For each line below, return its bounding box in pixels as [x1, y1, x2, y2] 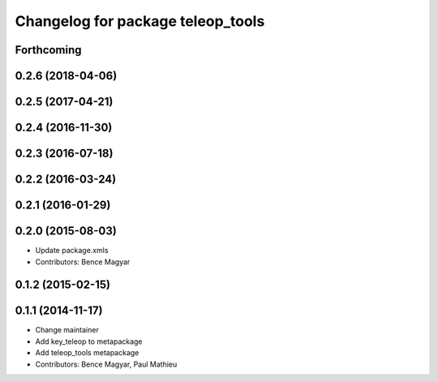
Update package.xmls [35, 246, 109, 255]
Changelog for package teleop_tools [15, 12, 265, 30]
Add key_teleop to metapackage [35, 337, 143, 346]
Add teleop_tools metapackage [35, 348, 140, 358]
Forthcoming [15, 43, 82, 57]
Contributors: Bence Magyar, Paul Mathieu [35, 359, 178, 369]
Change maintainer [35, 325, 99, 335]
